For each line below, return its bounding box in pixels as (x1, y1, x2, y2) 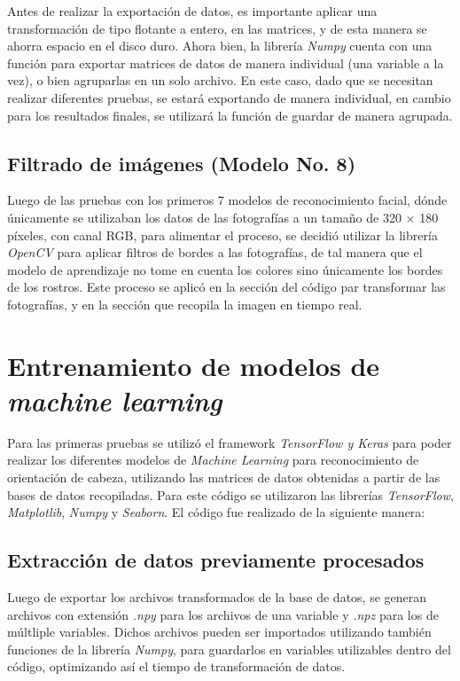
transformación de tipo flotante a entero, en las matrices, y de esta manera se (7, 19, 427, 37)
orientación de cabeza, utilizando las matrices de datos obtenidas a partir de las (7, 468, 441, 487)
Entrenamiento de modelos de (7, 347, 380, 383)
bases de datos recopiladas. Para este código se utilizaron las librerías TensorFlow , (7, 485, 454, 504)
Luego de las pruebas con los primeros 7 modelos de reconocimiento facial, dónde (7, 191, 448, 209)
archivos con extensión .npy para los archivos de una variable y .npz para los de (7, 605, 439, 623)
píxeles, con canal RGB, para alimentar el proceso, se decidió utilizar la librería (7, 225, 438, 244)
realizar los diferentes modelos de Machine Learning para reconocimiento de (7, 450, 419, 469)
